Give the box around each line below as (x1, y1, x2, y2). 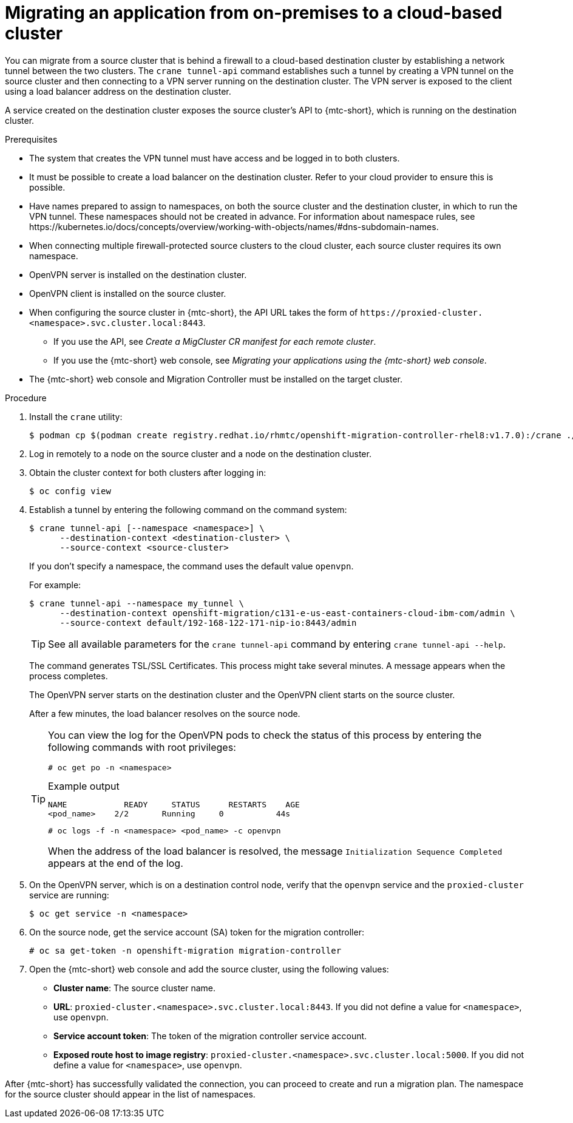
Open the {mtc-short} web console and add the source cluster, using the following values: (29, 963, 389, 974)
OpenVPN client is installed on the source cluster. (29, 288, 226, 299)
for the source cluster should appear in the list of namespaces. (5, 1088, 256, 1099)
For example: (29, 579, 81, 590)
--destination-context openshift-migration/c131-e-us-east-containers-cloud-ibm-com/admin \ (59, 608, 515, 618)
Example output (48, 779, 120, 792)
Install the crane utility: (29, 411, 123, 422)
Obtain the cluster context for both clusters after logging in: (29, 467, 266, 478)
